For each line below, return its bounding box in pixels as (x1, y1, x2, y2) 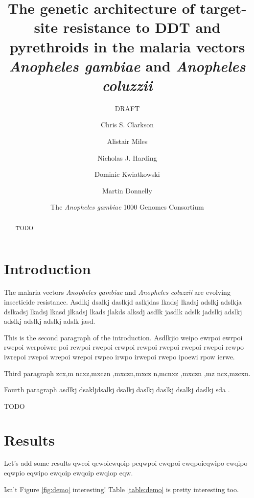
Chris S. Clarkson (101, 119, 154, 130)
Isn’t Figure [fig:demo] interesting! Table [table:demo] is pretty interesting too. (4, 484, 239, 494)
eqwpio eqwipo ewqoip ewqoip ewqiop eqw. (4, 468, 133, 478)
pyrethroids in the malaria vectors (9, 36, 245, 56)
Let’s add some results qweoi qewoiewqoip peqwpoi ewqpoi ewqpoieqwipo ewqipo (4, 458, 248, 468)
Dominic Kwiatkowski (94, 169, 160, 179)
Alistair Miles (107, 136, 148, 146)
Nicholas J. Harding (97, 152, 157, 163)
